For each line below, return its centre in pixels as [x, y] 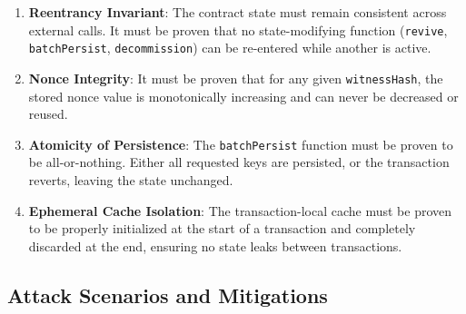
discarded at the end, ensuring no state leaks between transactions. [215, 245]
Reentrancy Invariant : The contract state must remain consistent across [238, 12]
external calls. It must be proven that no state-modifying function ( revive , [238, 29]
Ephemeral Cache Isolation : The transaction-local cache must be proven [240, 210]
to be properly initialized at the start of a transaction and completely [222, 228]
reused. [48, 114]
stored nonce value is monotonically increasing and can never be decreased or [243, 96]
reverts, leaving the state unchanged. [131, 180]
